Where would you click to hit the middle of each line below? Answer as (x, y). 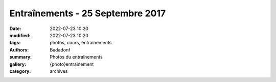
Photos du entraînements (76, 57)
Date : (15, 29)
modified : (20, 35)
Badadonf (60, 50)
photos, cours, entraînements (81, 43)
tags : (15, 43)
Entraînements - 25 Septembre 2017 (88, 13)
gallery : (18, 64)
